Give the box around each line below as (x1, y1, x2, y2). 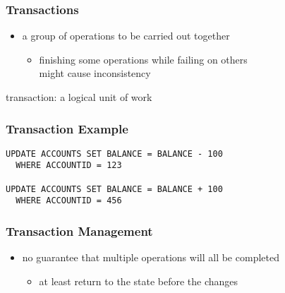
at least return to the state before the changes (39, 273, 238, 288)
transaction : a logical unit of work (6, 90, 152, 104)
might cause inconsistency (39, 66, 151, 80)
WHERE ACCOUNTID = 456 (16, 196, 122, 206)
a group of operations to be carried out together (22, 28, 230, 43)
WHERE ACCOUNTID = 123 (16, 160, 122, 171)
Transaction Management (6, 222, 153, 240)
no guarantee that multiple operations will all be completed (22, 250, 279, 265)
